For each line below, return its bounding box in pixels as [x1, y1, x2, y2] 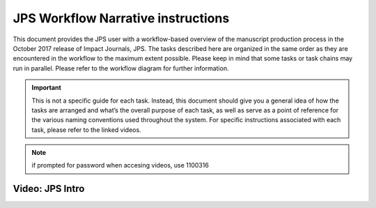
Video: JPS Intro [13, 183, 85, 195]
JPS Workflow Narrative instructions [13, 10, 230, 26]
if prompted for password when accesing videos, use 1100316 [31, 161, 209, 170]
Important [31, 84, 62, 92]
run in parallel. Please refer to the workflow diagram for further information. [13, 64, 229, 73]
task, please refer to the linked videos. [31, 126, 142, 134]
